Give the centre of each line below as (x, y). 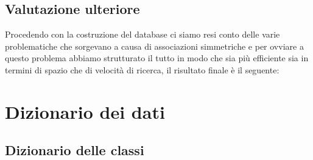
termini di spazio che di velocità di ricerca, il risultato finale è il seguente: (142, 69)
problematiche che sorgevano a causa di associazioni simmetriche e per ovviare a (154, 46)
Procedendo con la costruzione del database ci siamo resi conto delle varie (142, 34)
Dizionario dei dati (85, 111)
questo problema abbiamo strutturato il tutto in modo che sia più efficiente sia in (157, 58)
